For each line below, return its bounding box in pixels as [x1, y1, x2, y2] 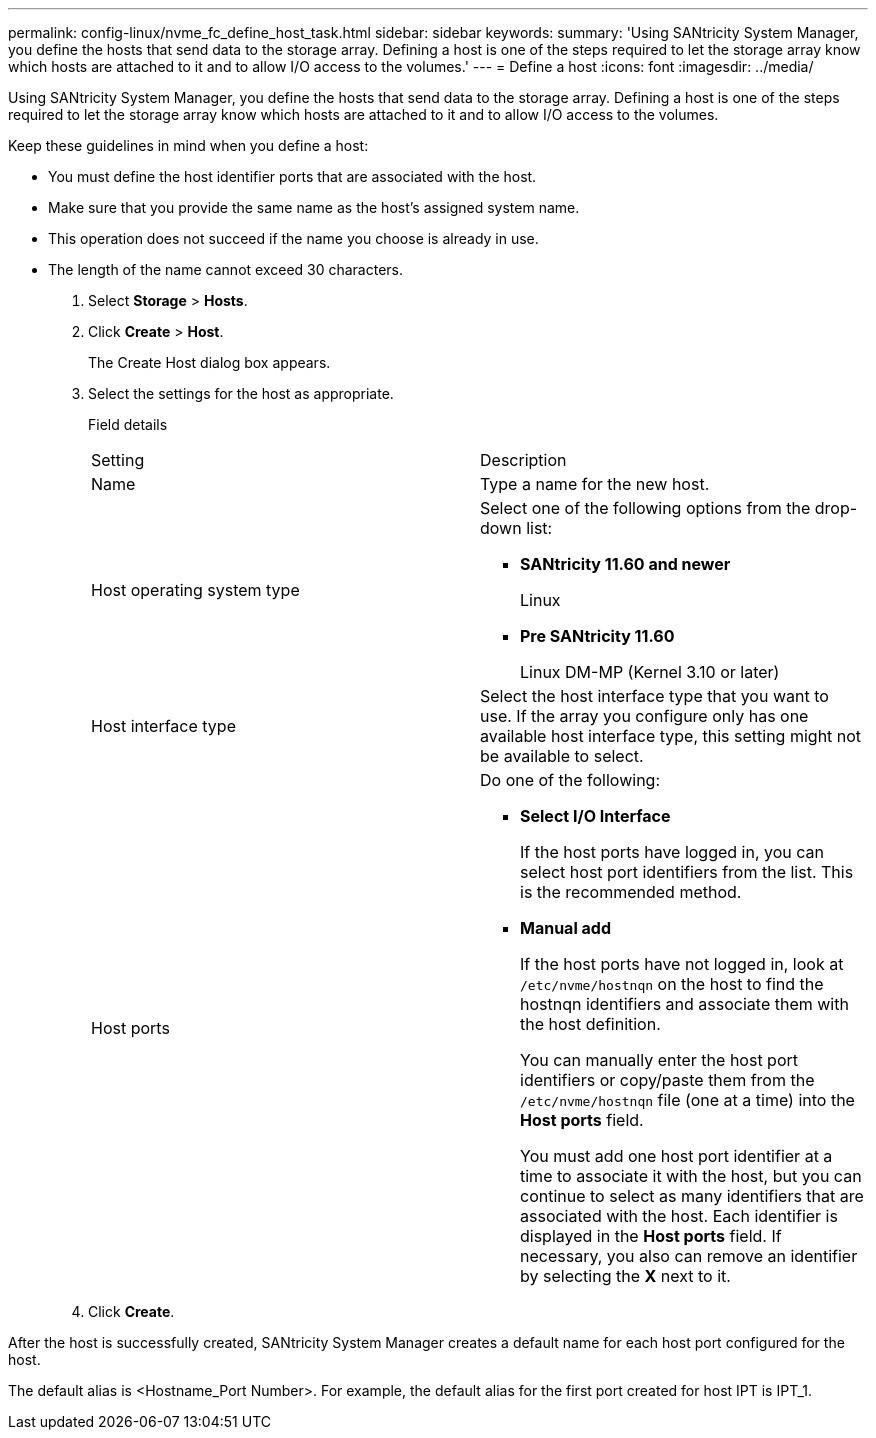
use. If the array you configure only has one [480, 706, 809, 726]
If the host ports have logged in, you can [520, 842, 825, 862]
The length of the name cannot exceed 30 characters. [48, 261, 404, 278]
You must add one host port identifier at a [520, 1146, 833, 1166]
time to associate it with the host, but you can [520, 1166, 862, 1186]
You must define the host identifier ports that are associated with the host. [48, 168, 537, 185]
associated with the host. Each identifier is [520, 1206, 838, 1226]
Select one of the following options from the [480, 498, 811, 518]
